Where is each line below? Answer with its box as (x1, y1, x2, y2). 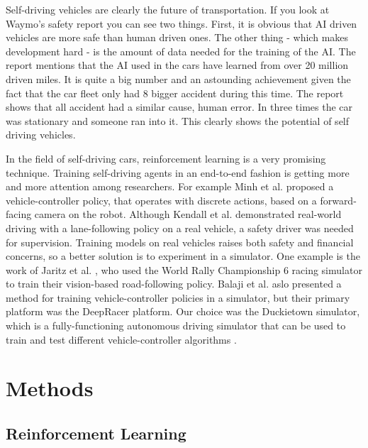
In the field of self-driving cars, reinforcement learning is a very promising (6, 151, 326, 165)
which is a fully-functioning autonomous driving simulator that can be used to (6, 318, 346, 333)
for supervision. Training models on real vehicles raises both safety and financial (6, 234, 354, 249)
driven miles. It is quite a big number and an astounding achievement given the (6, 71, 351, 86)
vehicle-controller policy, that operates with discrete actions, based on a (6, 192, 317, 207)
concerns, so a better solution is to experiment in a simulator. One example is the (6, 248, 360, 263)
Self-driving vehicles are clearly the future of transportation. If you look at (6, 2, 330, 16)
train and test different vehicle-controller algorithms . (6, 332, 237, 346)
